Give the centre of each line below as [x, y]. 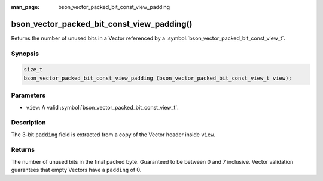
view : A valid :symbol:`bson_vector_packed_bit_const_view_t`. [102, 107]
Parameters [28, 95]
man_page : [25, 7]
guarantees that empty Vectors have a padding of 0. [76, 170]
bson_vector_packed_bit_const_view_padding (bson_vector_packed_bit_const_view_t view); [158, 78]
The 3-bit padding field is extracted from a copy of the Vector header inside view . [113, 135]
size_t [33, 70]
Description [28, 123]
